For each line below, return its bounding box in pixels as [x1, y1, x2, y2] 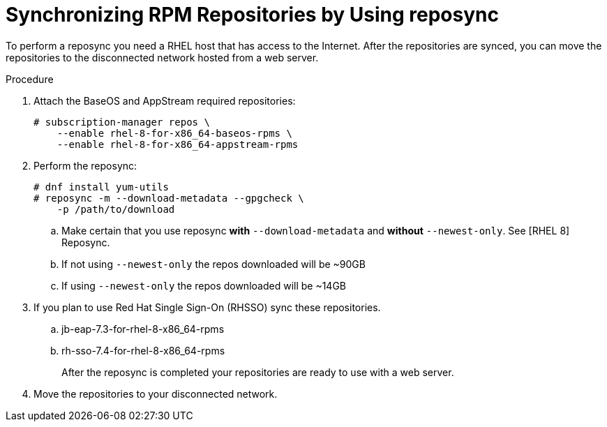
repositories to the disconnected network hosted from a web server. [6, 51, 319, 63]
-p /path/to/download [57, 203, 175, 215]
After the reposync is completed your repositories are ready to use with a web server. [61, 366, 454, 378]
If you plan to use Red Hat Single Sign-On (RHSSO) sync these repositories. [33, 301, 381, 313]
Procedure [6, 73, 54, 85]
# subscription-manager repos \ [33, 116, 210, 128]
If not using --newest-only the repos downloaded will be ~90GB [61, 257, 366, 270]
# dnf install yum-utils [33, 181, 169, 193]
